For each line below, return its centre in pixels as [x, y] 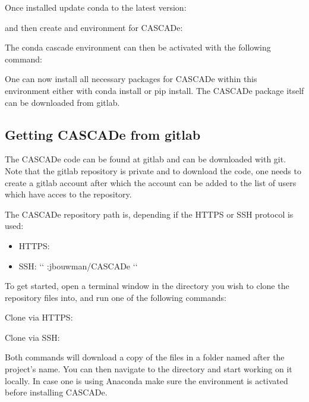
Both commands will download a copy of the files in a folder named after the [145, 357]
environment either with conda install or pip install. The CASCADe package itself [154, 90]
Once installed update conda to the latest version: [96, 7]
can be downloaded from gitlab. [62, 102]
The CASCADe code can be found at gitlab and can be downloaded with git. [146, 159]
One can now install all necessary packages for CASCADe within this [131, 79]
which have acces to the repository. [68, 194]
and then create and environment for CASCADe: [94, 27]
